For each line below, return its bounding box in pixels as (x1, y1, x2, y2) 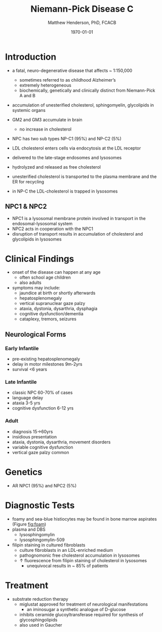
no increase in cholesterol (19, 126, 72, 132)
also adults (19, 280, 41, 285)
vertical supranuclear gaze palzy (19, 301, 85, 306)
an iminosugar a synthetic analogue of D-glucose (26, 606, 126, 612)
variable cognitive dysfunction (12, 444, 73, 450)
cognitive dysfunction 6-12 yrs (12, 405, 74, 411)
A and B (19, 92, 36, 98)
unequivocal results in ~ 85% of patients (26, 563, 108, 568)
